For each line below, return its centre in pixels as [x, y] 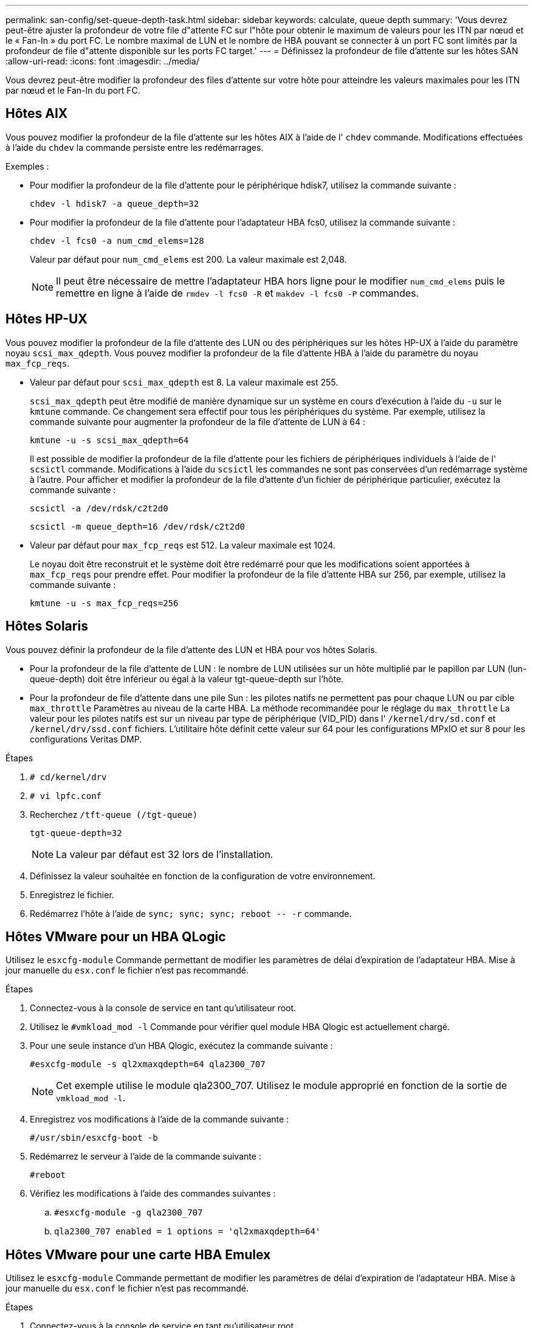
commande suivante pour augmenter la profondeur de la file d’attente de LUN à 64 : [198, 421]
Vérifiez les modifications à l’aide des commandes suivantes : [153, 1194]
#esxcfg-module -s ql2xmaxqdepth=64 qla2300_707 [148, 1064]
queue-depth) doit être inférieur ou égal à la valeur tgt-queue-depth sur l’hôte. [187, 679]
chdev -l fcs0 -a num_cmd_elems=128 [117, 240]
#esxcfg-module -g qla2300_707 [129, 1213]
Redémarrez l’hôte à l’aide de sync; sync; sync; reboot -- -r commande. [191, 913]
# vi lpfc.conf [66, 796]
